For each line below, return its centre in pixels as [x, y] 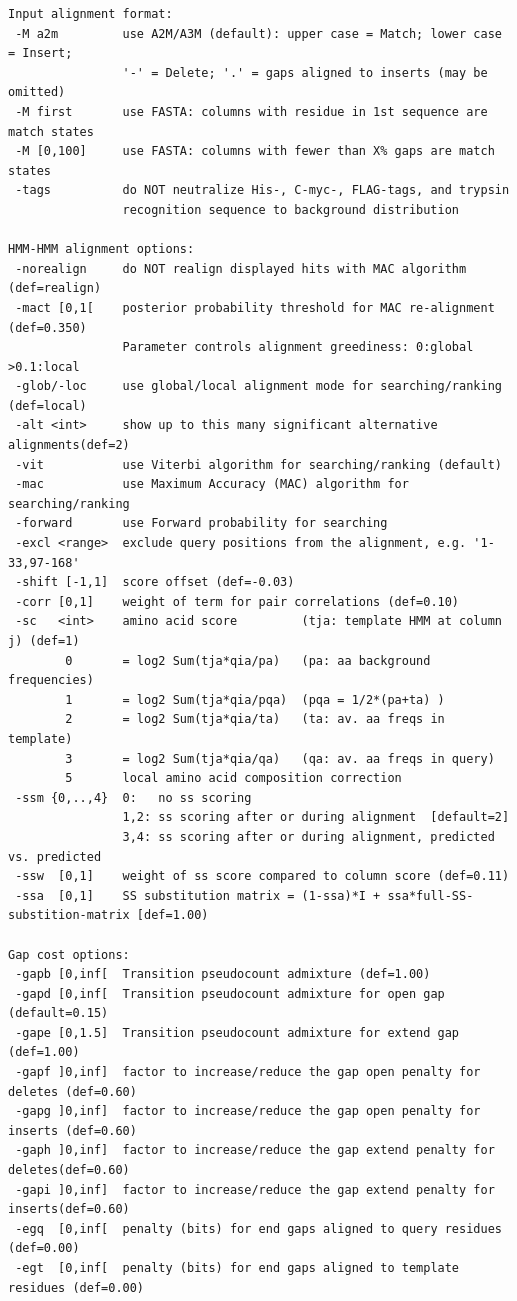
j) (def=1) [44, 641]
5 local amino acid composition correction [233, 778]
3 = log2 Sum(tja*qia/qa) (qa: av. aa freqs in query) [280, 758]
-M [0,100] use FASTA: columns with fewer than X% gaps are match [255, 151]
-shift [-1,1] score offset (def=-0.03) [155, 582]
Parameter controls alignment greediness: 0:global [298, 347]
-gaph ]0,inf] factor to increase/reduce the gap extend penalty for [255, 1150]
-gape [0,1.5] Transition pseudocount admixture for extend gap [237, 1032]
